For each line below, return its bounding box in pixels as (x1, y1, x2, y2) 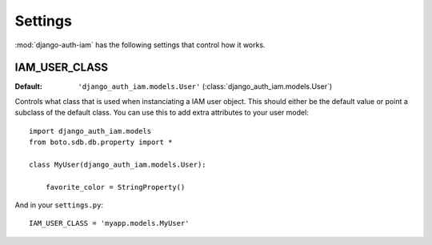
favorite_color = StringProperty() (45, 183, 186, 191)
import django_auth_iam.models (29, 127, 152, 135)
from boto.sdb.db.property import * (29, 138, 173, 147)
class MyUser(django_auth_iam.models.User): (29, 160, 207, 169)
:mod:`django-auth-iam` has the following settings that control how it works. (14, 40, 266, 50)
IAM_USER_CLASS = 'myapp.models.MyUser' (29, 219, 190, 228)
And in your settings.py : (14, 200, 104, 210)
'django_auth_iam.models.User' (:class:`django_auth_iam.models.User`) (78, 82, 333, 91)
